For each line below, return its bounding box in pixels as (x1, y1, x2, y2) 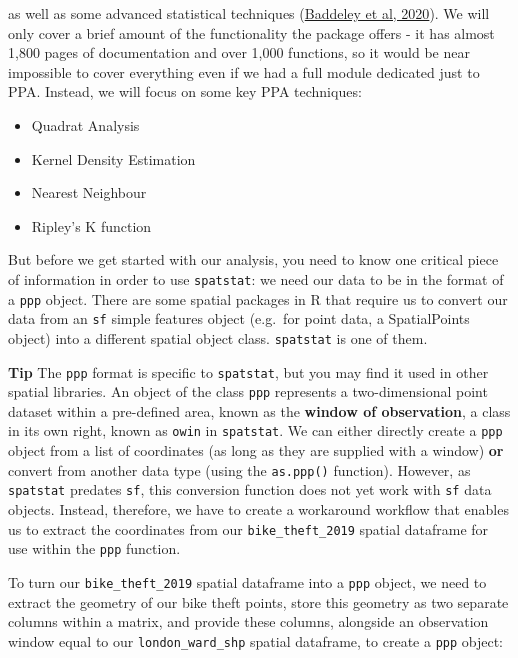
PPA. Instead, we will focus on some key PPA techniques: (8, 81, 362, 102)
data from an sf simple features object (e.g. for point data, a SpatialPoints (8, 308, 470, 329)
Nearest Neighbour (31, 182, 147, 203)
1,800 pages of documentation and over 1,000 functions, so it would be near (8, 42, 470, 63)
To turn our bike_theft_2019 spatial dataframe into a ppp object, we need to (8, 571, 487, 592)
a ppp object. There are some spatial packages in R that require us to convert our (8, 288, 508, 309)
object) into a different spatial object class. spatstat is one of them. (8, 327, 428, 348)
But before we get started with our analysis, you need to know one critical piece (8, 249, 499, 270)
